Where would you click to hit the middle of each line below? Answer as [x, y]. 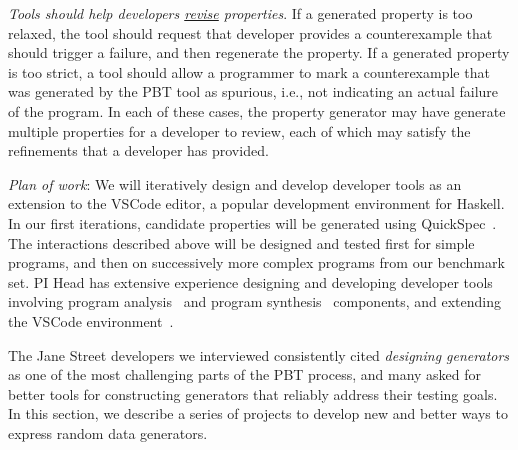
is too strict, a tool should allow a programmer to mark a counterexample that [249, 71]
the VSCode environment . [91, 320]
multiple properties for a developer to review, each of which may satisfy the [239, 130]
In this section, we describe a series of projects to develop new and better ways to [258, 413]
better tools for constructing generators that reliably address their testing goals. [253, 393]
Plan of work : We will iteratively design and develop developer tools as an [235, 183]
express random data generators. [108, 432]
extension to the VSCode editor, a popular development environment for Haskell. [256, 203]
